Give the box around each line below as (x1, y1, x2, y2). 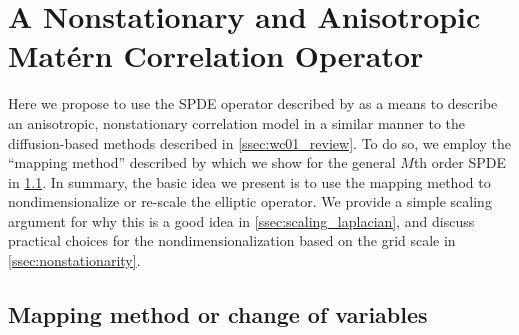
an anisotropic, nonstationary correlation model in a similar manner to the (8, 112, 466, 133)
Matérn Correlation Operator (8, 35, 424, 76)
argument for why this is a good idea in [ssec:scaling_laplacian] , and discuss (8, 210, 475, 231)
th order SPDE (413, 152, 506, 173)
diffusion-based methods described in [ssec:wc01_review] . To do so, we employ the (8, 132, 512, 153)
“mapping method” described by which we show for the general (8, 152, 396, 173)
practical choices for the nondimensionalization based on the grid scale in (8, 230, 456, 251)
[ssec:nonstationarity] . (8, 250, 141, 271)
